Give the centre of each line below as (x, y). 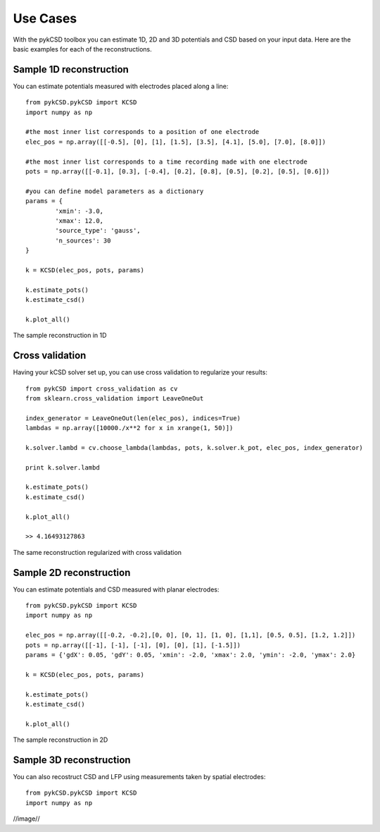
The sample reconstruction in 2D (61, 740)
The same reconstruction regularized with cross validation (97, 552)
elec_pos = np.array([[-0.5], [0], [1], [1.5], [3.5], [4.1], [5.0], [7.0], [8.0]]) (176, 142)
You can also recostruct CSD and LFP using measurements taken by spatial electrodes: (139, 777)
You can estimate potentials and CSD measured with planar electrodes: (116, 589)
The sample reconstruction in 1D (60, 336)
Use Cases (45, 18)
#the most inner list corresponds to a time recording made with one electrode (166, 161)
